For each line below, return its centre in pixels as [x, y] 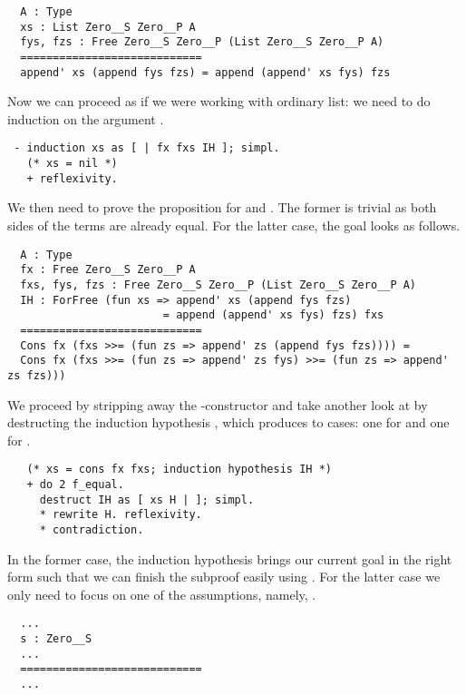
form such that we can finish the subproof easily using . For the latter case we [224, 577]
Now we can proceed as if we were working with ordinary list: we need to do [219, 101]
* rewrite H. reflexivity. [121, 515]
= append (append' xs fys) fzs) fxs [273, 315]
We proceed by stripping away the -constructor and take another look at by [218, 404]
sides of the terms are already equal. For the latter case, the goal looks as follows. [234, 225]
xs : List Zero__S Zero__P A [108, 27]
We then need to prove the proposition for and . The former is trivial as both [222, 207]
